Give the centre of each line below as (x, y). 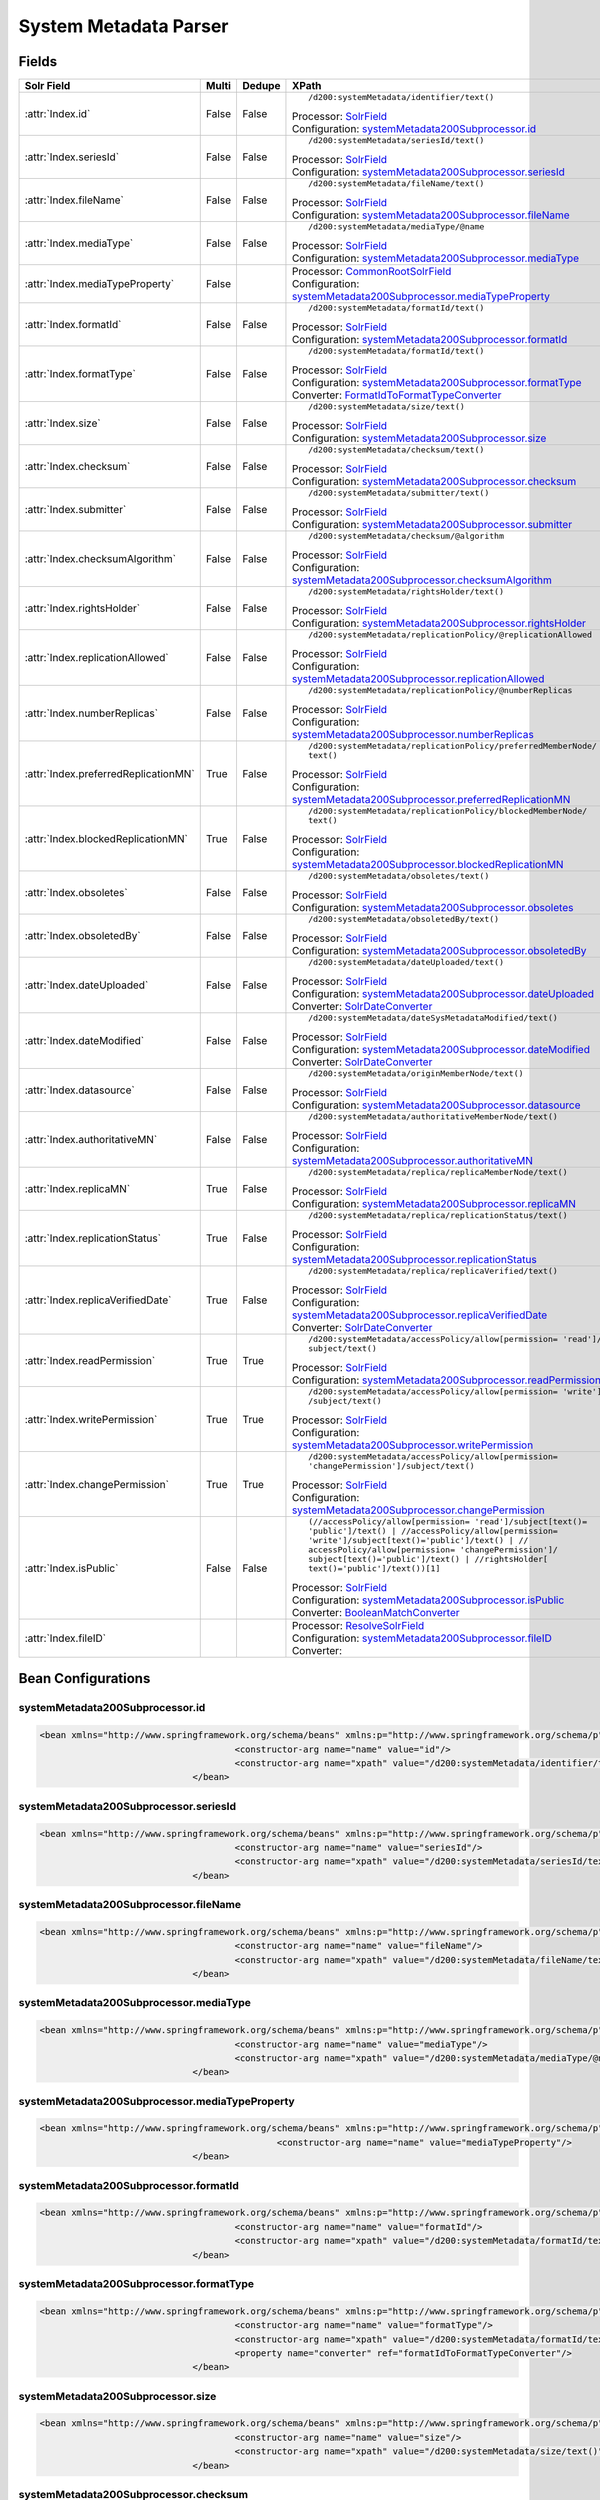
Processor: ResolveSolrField (358, 1626)
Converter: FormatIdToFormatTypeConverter (396, 395)
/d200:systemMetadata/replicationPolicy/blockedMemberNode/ (448, 811)
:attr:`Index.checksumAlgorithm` (100, 559)
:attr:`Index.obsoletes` (76, 893)
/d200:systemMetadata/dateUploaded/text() (406, 962)
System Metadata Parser (123, 26)
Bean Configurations (84, 1678)
